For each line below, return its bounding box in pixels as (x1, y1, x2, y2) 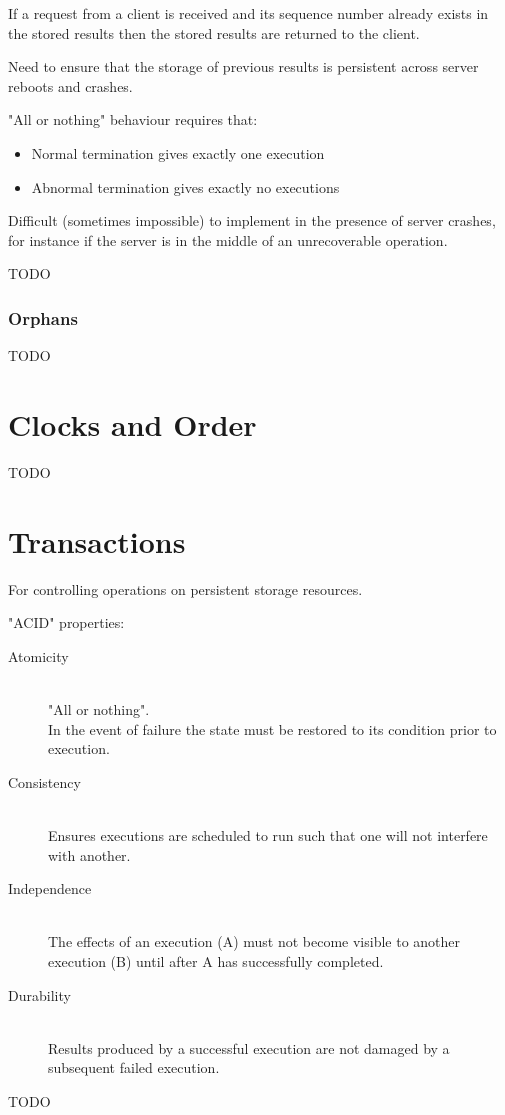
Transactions (8, 520, 186, 561)
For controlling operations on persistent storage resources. (8, 578, 363, 599)
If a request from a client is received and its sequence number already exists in (8, 3, 489, 23)
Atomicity (8, 645, 69, 666)
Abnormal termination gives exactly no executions (31, 176, 340, 197)
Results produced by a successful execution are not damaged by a (48, 1037, 450, 1058)
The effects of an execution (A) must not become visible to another (48, 931, 461, 952)
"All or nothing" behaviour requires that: (8, 109, 258, 130)
